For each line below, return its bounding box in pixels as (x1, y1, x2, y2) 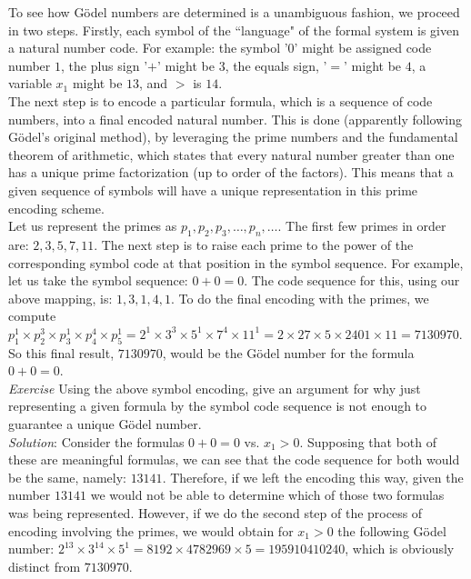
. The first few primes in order (277, 216, 446, 235)
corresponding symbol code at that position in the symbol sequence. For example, (8, 253, 464, 272)
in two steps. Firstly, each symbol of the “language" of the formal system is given (8, 20, 460, 39)
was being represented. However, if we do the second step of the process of (8, 504, 423, 523)
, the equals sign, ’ (225, 55, 327, 75)
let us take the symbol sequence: (8, 271, 188, 290)
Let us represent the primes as (8, 216, 177, 235)
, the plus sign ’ (61, 55, 148, 75)
